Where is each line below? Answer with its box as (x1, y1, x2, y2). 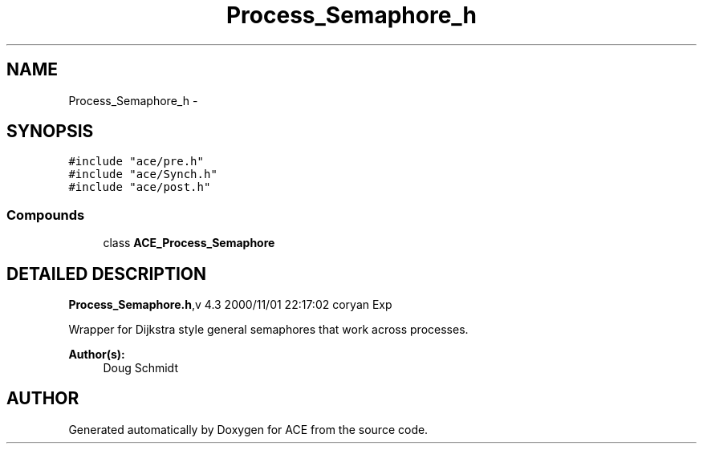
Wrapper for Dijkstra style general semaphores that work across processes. (68, 322, 469, 337)
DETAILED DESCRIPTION (6, 263, 207, 284)
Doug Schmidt (103, 361, 178, 375)
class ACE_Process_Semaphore (103, 236, 275, 250)
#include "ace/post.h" (68, 180, 211, 194)
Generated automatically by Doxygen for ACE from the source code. (68, 422, 429, 436)
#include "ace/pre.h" (68, 155, 204, 168)
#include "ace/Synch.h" (68, 168, 217, 181)
